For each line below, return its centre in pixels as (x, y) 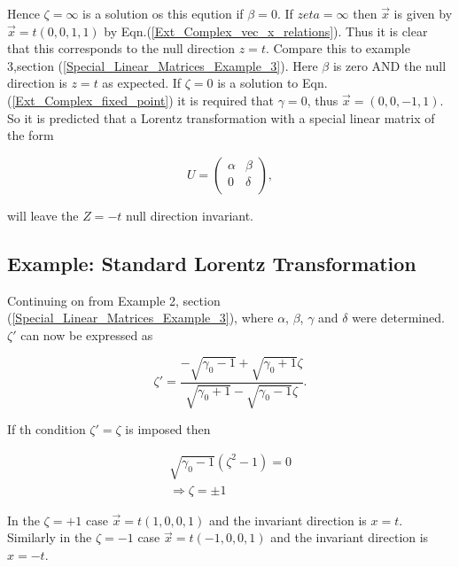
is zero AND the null (389, 65)
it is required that (226, 100)
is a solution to (258, 83)
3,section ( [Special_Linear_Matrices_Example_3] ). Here (163, 65)
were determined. (398, 318)
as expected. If (142, 83)
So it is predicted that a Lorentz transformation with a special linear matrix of (221, 117)
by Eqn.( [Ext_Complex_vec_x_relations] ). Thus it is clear (266, 31)
